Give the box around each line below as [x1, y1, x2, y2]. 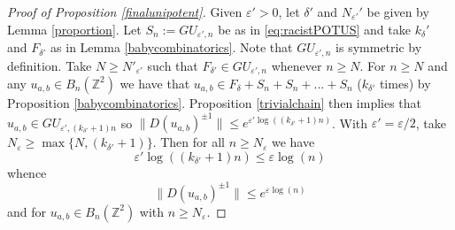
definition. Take [7, 56, 92, 74]
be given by [366, 3, 429, 20]
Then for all [160, 133, 225, 151]
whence [7, 163, 47, 181]
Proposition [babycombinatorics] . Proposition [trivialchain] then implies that [7, 93, 422, 111]
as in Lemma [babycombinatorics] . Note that [50, 38, 293, 57]
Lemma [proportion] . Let [7, 19, 142, 38]
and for [7, 202, 47, 220]
